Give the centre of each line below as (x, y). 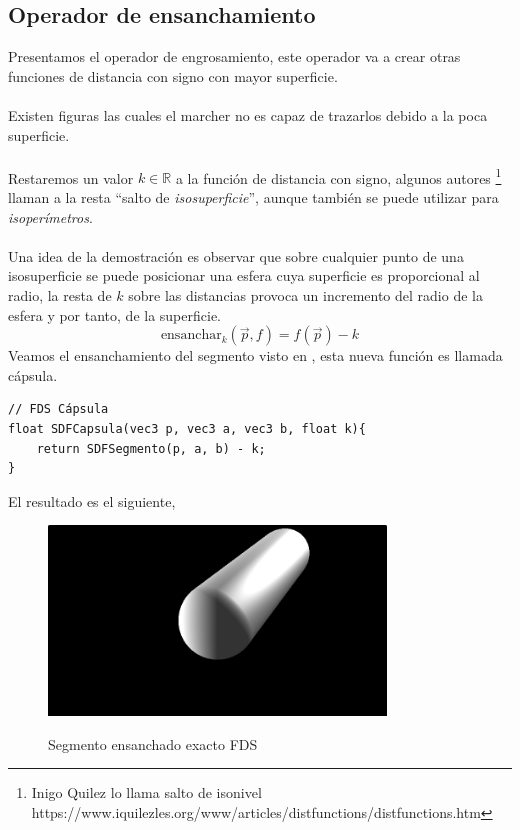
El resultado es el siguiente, (92, 500)
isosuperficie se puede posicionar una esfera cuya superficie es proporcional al (244, 275)
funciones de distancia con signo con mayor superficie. (173, 75)
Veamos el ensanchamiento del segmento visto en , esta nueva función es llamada (255, 355)
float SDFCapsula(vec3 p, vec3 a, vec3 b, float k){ (187, 428)
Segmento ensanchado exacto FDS (153, 743)
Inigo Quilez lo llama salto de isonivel (146, 792)
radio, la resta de (60, 294)
